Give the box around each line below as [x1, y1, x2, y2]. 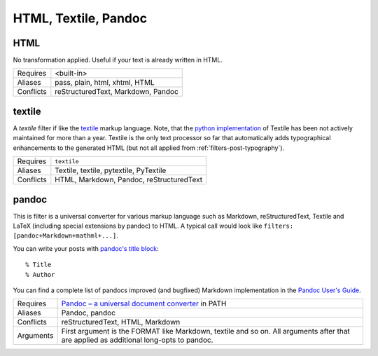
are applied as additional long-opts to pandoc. [61, 335, 213, 345]
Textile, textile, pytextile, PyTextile [55, 165, 167, 175]
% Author [25, 271, 55, 278]
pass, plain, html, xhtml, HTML [55, 78, 155, 88]
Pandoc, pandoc [61, 308, 115, 318]
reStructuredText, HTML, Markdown [61, 317, 181, 327]
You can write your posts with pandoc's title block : [13, 244, 159, 252]
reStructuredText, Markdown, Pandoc [55, 87, 178, 97]
